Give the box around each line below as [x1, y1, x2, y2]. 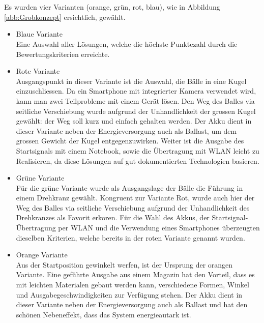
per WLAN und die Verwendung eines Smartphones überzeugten [58, 222, 260, 233]
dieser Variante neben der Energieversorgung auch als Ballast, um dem [16, 125, 237, 136]
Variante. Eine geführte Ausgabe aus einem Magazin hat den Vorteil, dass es [16, 269, 255, 280]
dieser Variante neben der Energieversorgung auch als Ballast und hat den [16, 299, 248, 310]
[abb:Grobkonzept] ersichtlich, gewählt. [4, 11, 126, 22]
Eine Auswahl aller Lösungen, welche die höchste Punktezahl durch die [16, 38, 238, 49]
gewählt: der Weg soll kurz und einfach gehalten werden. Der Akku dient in [16, 115, 252, 126]
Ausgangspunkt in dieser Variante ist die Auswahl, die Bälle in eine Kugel [16, 75, 247, 86]
